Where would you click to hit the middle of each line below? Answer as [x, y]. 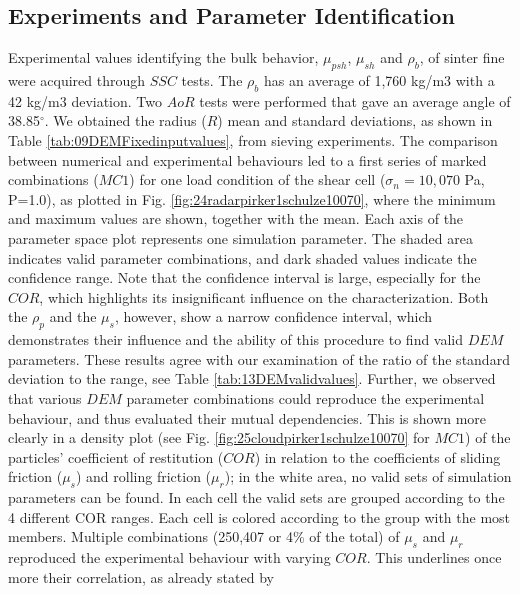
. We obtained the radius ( [125, 120]
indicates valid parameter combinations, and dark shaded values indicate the [242, 257]
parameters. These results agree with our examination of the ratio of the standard [259, 358]
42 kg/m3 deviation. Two [85, 100]
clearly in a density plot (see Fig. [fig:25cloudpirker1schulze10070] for [219, 437]
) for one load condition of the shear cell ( [257, 179]
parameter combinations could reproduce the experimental [305, 397]
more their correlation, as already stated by [141, 576]
